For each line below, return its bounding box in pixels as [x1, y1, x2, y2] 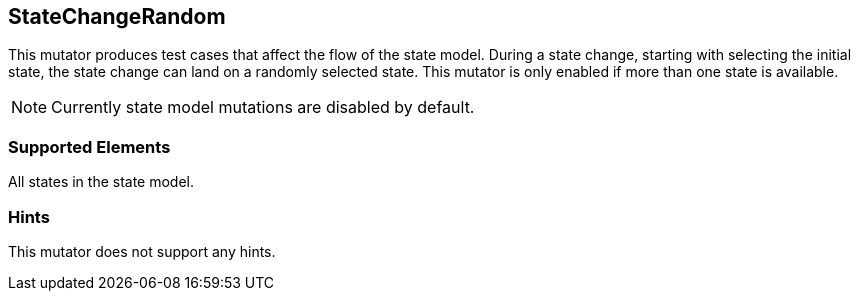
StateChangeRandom [8, 4, 226, 29]
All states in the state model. [8, 173, 195, 191]
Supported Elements [8, 136, 171, 157]
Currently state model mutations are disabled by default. [51, 97, 475, 118]
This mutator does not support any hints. [8, 242, 276, 260]
